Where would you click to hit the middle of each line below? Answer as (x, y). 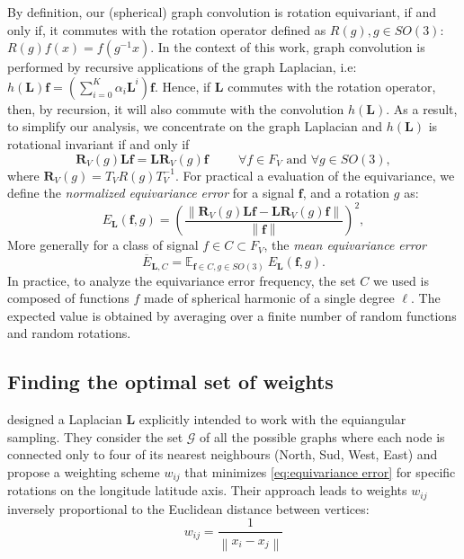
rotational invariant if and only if (98, 143)
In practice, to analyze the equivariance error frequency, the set (182, 280)
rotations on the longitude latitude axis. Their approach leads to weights (207, 490)
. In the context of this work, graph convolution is (288, 47)
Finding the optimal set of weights (170, 382)
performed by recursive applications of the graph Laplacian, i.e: (182, 67)
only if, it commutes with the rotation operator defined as (167, 29)
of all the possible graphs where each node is (322, 436)
